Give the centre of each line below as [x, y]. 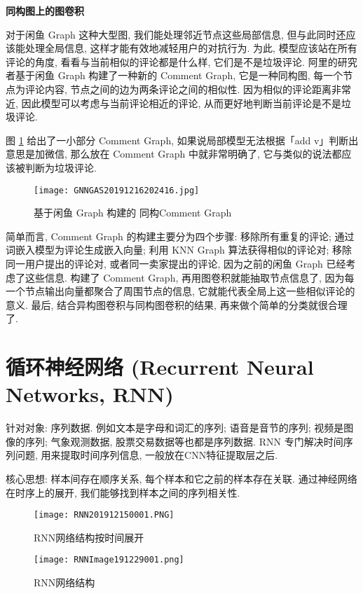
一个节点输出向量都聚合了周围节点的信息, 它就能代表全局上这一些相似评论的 [180, 291]
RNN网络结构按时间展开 [89, 537]
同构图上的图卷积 [45, 11]
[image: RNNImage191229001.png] [109, 560]
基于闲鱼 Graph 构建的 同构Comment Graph [133, 213]
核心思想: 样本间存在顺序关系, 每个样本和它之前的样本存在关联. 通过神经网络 [181, 479]
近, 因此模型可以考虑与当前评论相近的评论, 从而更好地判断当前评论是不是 [174, 103]
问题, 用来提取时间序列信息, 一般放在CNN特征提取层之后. [146, 455]
